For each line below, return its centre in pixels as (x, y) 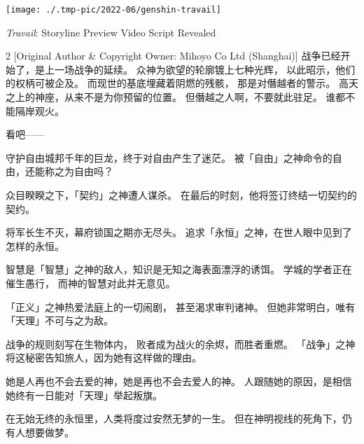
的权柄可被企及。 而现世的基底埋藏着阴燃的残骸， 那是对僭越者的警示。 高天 (182, 83)
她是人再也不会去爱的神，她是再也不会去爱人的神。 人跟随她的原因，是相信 (179, 381)
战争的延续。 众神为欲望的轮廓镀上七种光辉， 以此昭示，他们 (215, 69)
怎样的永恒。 (35, 245)
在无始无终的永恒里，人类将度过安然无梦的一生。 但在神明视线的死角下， (174, 418)
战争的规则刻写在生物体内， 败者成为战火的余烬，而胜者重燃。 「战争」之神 (181, 344)
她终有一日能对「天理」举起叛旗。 (84, 395)
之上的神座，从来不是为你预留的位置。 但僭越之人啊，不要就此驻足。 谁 (171, 97)
